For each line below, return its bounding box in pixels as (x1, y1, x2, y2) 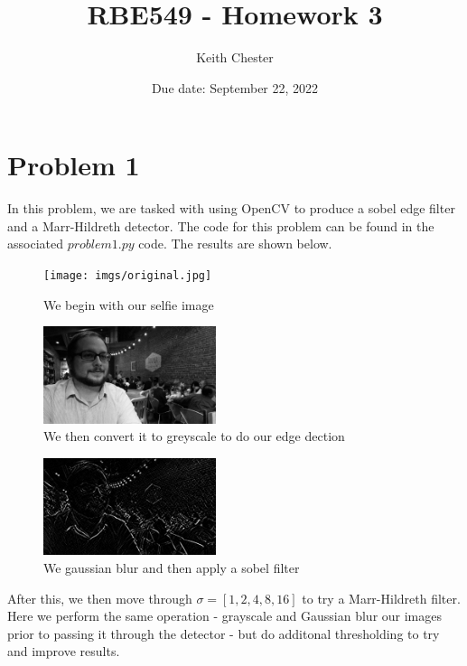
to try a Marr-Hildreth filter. (302, 588, 461, 607)
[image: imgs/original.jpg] (43, 269, 212, 283)
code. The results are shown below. (138, 234, 332, 253)
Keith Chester (196, 48, 274, 67)
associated (7, 234, 63, 253)
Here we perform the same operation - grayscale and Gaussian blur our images (7, 606, 442, 625)
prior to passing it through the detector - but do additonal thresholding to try (7, 624, 440, 643)
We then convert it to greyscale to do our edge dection (43, 427, 345, 446)
